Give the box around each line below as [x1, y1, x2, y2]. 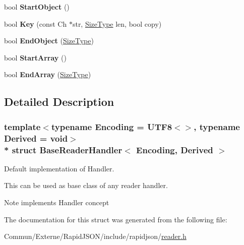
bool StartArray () [4, 52, 67, 63]
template [4, 120, 41, 133]
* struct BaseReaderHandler [4, 143, 123, 156]
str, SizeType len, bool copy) [72, 18, 162, 29]
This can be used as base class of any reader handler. [4, 180, 168, 191]
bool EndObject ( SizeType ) [4, 35, 94, 46]
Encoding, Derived [136, 143, 213, 156]
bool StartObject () [4, 2, 70, 12]
